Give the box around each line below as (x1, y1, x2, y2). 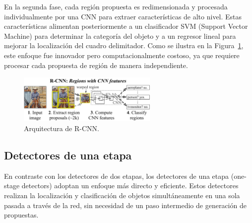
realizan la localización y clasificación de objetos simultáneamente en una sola (4, 190, 240, 200)
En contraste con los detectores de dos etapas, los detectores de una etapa (4, 170, 229, 181)
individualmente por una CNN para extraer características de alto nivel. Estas (4, 11, 242, 21)
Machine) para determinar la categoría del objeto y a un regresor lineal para (4, 30, 236, 41)
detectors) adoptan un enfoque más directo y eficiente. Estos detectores (21, 180, 239, 191)
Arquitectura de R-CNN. (24, 123, 99, 133)
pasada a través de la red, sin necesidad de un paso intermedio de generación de (4, 200, 247, 210)
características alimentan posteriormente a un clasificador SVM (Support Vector (4, 21, 248, 31)
